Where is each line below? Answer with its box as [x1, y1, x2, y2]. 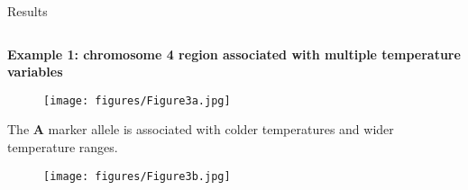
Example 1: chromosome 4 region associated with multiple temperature [7, 44, 461, 63]
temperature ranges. [7, 138, 118, 157]
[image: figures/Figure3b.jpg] [43, 169, 231, 183]
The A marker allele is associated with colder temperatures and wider [7, 120, 394, 139]
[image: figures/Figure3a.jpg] [43, 94, 231, 107]
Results [7, 2, 48, 20]
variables [7, 62, 63, 81]
